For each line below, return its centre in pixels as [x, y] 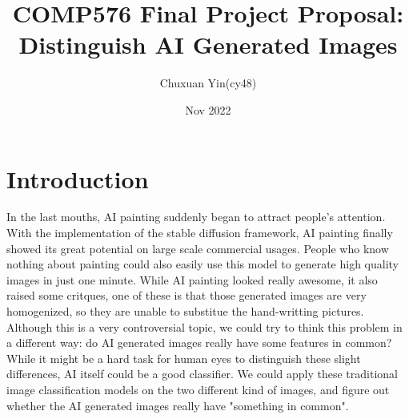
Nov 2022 [208, 109]
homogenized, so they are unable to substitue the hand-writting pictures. [185, 311]
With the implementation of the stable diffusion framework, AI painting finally [200, 233]
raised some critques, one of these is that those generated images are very [186, 295]
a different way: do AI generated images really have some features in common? [199, 342]
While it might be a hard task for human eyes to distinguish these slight [184, 358]
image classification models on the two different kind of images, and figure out [198, 389]
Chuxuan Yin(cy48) [208, 83]
